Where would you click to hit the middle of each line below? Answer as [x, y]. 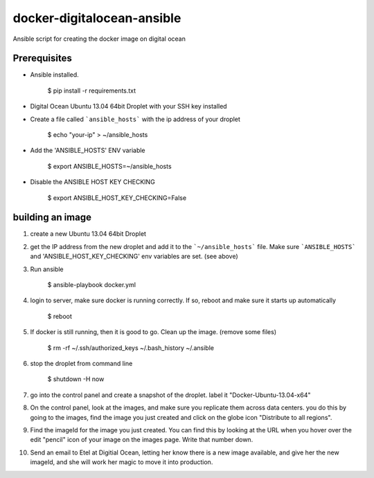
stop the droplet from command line [81, 364]
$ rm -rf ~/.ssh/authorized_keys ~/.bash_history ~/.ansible [131, 348]
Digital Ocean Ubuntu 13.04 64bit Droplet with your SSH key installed [129, 107]
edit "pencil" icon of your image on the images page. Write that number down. [142, 440]
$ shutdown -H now [76, 379]
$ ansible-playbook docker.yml [92, 285]
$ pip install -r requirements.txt [92, 91]
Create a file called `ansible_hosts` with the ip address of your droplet [135, 119]
